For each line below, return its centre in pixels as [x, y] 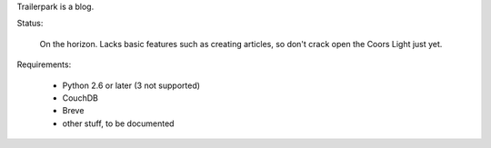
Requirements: [44, 64]
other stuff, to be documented [118, 123]
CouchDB [80, 98]
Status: [30, 24]
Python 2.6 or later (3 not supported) [131, 85]
